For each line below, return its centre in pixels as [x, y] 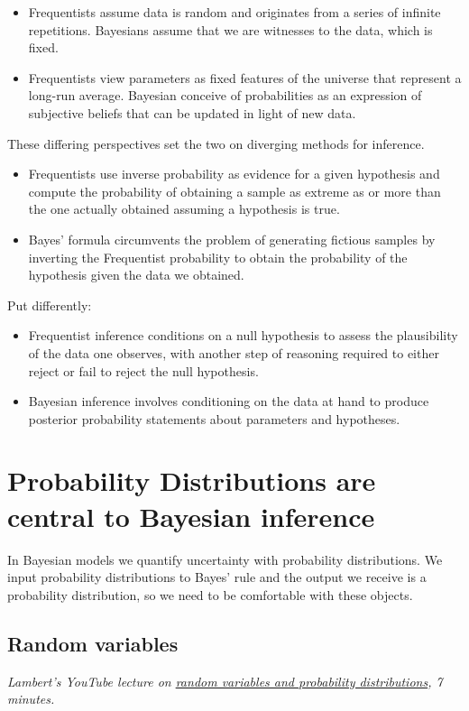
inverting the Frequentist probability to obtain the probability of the [218, 257]
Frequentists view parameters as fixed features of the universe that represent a [245, 77]
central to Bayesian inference [191, 516]
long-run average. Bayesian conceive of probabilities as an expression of [225, 95]
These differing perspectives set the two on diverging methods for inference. [216, 143]
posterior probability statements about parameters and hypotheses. [214, 418]
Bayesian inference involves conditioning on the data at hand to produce [229, 401]
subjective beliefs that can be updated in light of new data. [192, 112]
